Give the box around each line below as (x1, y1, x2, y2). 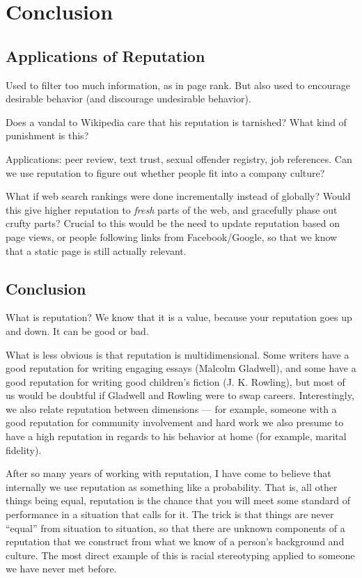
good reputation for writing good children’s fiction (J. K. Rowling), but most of (6, 374, 345, 389)
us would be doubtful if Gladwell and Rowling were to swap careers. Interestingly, (6, 388, 354, 403)
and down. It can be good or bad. (6, 323, 149, 338)
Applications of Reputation (6, 45, 205, 66)
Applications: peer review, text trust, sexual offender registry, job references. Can (6, 151, 352, 166)
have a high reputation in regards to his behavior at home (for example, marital (6, 429, 347, 444)
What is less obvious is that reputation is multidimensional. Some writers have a (6, 347, 349, 361)
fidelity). (6, 442, 42, 457)
